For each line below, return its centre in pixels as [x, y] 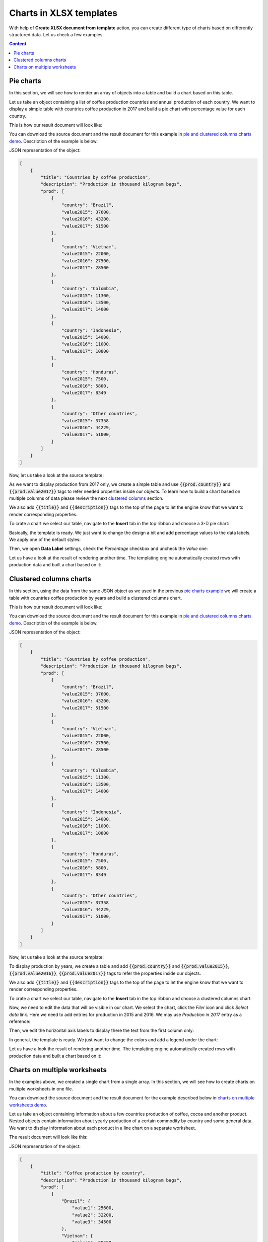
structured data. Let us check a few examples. [57, 34]
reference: [20, 1021]
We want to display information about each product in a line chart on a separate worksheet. [102, 1128]
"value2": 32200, [93, 1215]
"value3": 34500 [92, 1222]
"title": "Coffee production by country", [93, 1173]
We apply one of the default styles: [45, 540]
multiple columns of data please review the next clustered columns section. [86, 498]
